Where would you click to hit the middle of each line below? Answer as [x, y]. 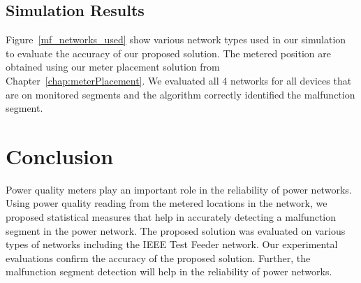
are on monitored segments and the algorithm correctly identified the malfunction [180, 94]
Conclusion [60, 155]
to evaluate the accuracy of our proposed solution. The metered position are [168, 53]
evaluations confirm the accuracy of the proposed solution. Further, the [158, 257]
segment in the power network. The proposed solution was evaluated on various [176, 230]
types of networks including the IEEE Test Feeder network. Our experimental [172, 244]
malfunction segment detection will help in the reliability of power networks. [169, 271]
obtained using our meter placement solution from [113, 67]
